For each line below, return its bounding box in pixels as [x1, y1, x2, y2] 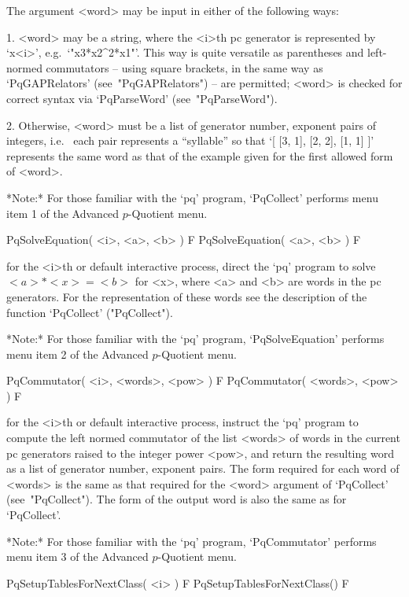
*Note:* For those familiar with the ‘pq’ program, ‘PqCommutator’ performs [6, 533, 377, 549]
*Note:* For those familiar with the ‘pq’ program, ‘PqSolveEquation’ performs [6, 330, 385, 347]
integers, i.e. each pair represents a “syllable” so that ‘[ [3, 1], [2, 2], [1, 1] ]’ [6, 132, 374, 149]
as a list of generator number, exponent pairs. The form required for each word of [6, 460, 400, 477]
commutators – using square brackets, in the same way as [46, 59, 323, 76]
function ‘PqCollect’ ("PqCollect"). [6, 304, 173, 320]
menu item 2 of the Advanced [6, 345, 149, 362]
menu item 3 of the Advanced [6, 548, 149, 565]
